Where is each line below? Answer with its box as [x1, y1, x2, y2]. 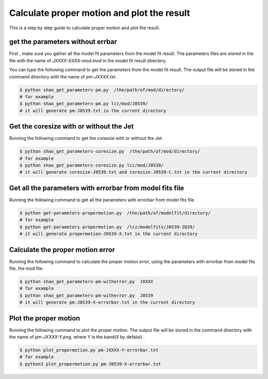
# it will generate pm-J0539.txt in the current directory [19, 108, 166, 114]
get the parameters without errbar [9, 38, 118, 46]
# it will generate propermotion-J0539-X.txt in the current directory [19, 231, 198, 237]
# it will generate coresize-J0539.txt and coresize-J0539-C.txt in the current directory [19, 169, 248, 175]
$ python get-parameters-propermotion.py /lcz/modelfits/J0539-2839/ [19, 224, 196, 230]
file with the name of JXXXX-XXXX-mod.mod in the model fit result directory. [9, 58, 167, 63]
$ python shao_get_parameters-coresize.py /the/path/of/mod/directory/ [19, 149, 201, 154]
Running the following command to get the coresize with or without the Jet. [9, 135, 163, 141]
